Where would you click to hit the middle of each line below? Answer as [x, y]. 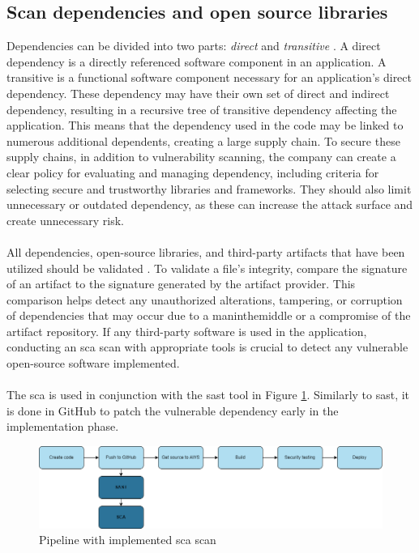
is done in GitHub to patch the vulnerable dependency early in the [173, 410]
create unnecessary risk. [65, 220]
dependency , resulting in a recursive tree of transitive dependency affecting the [202, 109]
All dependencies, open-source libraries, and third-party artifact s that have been [206, 251]
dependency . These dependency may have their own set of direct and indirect [198, 93]
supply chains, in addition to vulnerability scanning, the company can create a [201, 157]
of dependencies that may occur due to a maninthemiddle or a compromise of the [209, 315]
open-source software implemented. [93, 363]
